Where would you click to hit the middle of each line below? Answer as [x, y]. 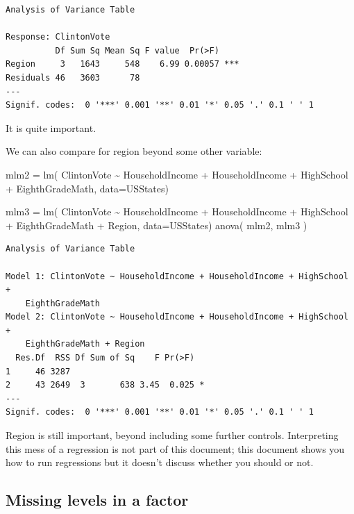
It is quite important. [51, 127]
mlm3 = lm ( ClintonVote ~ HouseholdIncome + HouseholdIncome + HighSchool [177, 212]
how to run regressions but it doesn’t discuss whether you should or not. [160, 462]
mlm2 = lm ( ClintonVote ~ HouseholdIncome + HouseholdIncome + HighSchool [177, 174]
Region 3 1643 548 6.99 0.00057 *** [123, 64]
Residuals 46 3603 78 [73, 77]
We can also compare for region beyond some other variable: [134, 151]
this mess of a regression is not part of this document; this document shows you [175, 448]
